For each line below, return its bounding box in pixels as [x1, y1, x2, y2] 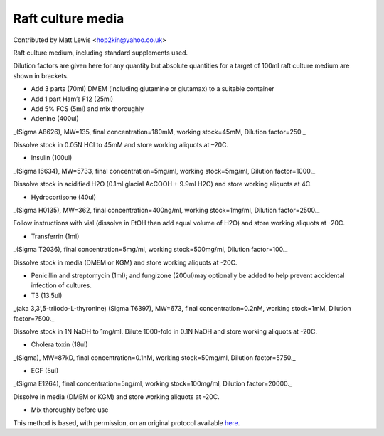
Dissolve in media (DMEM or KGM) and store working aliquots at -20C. [13, 392, 220, 401]
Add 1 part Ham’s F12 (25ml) [31, 95, 114, 103]
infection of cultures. [31, 281, 92, 289]
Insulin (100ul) [31, 154, 73, 162]
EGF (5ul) [31, 366, 59, 375]
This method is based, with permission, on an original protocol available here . [13, 418, 240, 427]
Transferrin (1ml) [31, 232, 80, 240]
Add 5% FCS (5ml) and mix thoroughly [31, 104, 144, 113]
